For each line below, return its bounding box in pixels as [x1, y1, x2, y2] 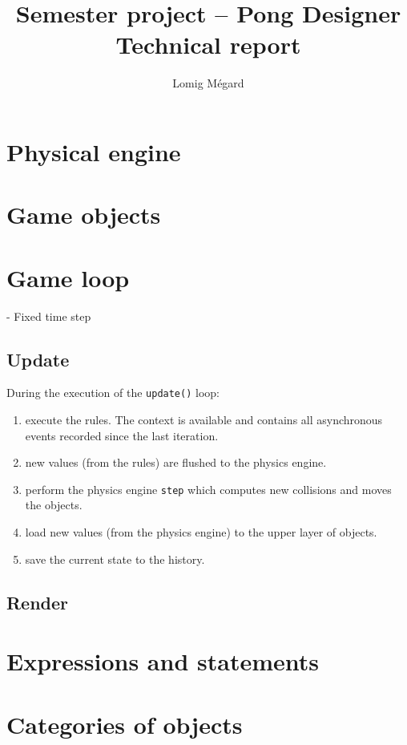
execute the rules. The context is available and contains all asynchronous [25, 411, 383, 428]
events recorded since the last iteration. [25, 427, 219, 443]
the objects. [25, 496, 83, 513]
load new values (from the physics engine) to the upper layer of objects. [25, 524, 377, 541]
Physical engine [6, 135, 181, 168]
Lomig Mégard [172, 75, 244, 91]
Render [6, 589, 69, 614]
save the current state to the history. [25, 550, 205, 567]
